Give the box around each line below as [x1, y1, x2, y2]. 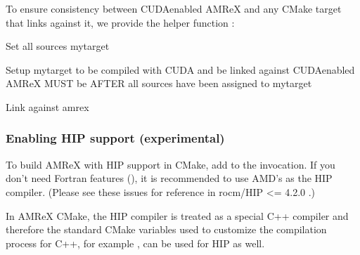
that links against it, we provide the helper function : [6, 15, 235, 30]
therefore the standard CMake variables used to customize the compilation [6, 222, 327, 237]
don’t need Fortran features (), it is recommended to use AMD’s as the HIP [6, 171, 333, 185]
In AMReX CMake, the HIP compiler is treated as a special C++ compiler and [6, 208, 349, 223]
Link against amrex [6, 99, 89, 114]
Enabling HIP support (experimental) [6, 129, 225, 147]
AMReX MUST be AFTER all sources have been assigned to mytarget [6, 76, 312, 91]
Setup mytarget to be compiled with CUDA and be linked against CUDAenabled [6, 62, 355, 77]
